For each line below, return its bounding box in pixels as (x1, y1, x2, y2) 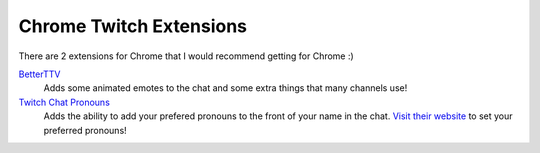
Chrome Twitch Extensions (18, 15, 248, 37)
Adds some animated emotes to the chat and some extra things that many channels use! (43, 82, 408, 94)
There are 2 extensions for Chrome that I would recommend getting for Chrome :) (18, 50, 354, 62)
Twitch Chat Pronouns (18, 96, 110, 108)
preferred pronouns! (43, 124, 127, 136)
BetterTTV (18, 68, 61, 80)
